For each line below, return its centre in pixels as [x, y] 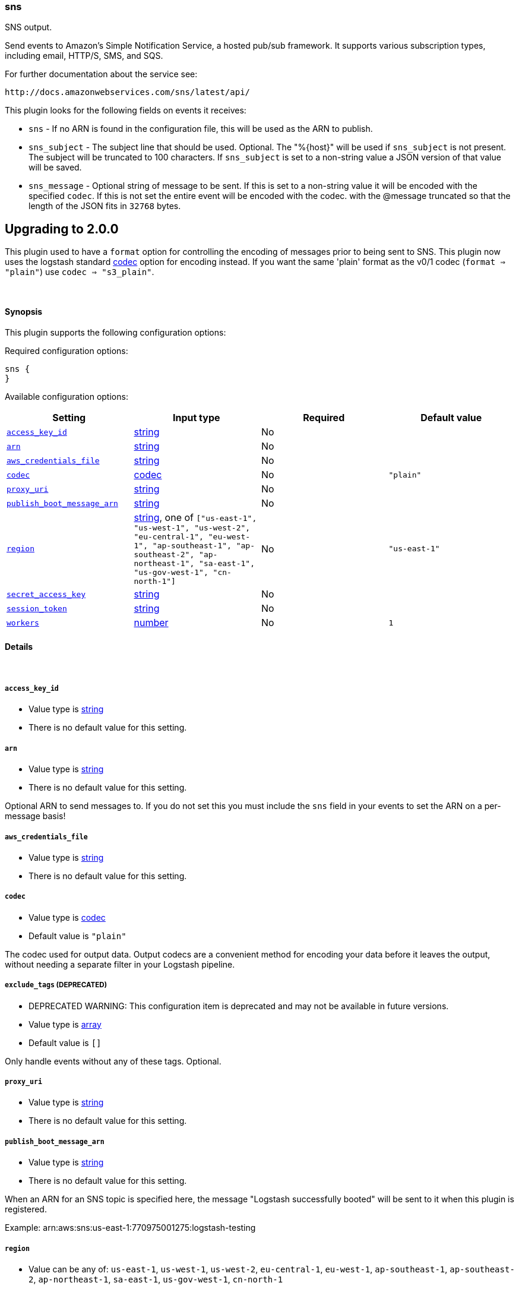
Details [19, 647]
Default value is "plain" [77, 936]
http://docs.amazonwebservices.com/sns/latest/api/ [128, 92]
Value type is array [65, 1024]
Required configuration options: [67, 351]
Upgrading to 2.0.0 [62, 229]
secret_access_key [46, 594]
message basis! [35, 816]
